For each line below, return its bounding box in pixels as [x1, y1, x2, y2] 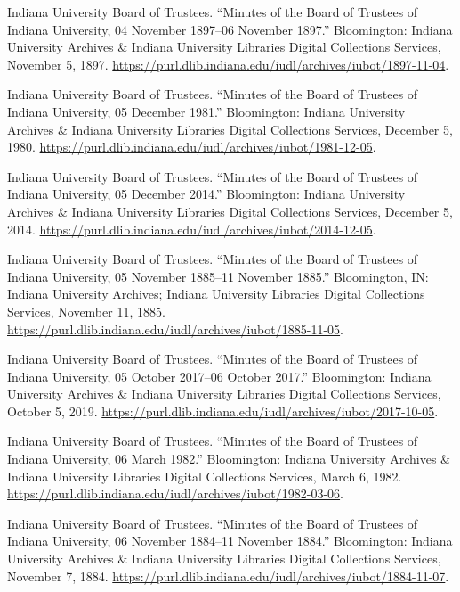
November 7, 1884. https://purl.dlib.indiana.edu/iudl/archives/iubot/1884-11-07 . [7, 566, 449, 585]
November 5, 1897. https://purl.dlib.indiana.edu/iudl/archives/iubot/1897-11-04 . [7, 54, 449, 73]
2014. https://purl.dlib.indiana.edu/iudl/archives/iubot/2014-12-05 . [7, 219, 376, 238]
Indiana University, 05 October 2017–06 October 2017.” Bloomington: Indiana [7, 366, 432, 385]
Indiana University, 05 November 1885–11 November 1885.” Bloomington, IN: [7, 267, 429, 285]
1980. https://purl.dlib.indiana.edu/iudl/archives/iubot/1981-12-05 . [7, 137, 376, 156]
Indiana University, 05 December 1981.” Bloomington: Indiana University [7, 102, 406, 120]
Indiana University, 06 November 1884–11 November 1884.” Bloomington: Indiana [7, 531, 453, 550]
